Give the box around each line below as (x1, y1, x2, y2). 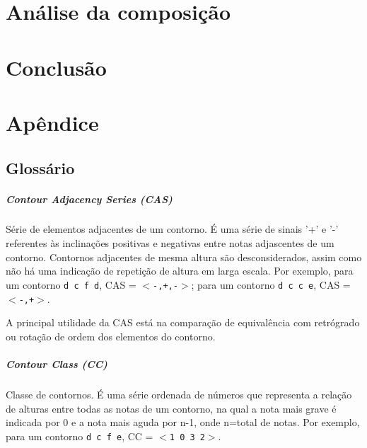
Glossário (6, 156, 75, 178)
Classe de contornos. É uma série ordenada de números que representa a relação (6, 386, 352, 401)
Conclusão (6, 52, 107, 81)
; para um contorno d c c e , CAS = (191, 277, 351, 292)
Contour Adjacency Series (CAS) (6, 191, 173, 206)
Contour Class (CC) (6, 356, 107, 371)
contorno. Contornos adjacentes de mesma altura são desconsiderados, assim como (6, 249, 362, 264)
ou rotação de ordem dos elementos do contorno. (6, 328, 216, 343)
